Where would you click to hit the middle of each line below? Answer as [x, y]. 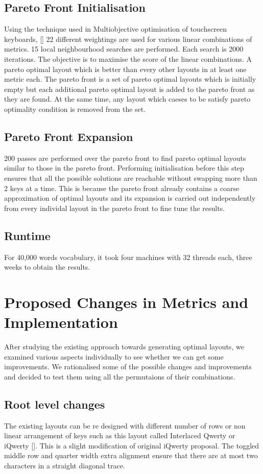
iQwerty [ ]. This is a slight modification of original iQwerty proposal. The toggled [132, 445]
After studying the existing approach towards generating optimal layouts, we [124, 347]
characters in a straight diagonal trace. [65, 465]
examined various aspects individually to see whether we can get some [114, 356]
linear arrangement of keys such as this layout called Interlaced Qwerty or [120, 435]
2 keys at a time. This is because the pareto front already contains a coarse [122, 188]
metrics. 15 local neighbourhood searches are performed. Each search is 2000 [124, 49]
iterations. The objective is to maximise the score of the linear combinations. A [128, 58]
